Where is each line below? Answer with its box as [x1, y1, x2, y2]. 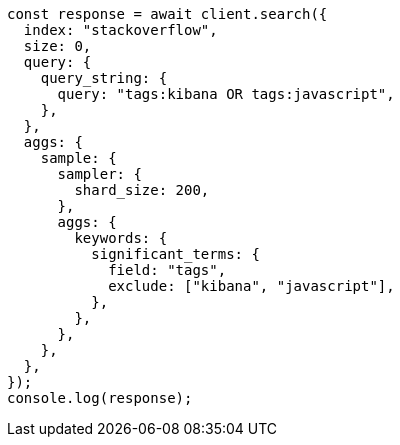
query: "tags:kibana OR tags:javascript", [57, 86, 395, 102]
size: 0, [23, 38, 92, 54]
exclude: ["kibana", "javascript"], [108, 278, 395, 294]
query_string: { [40, 70, 168, 86]
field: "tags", [108, 262, 227, 278]
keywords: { [74, 230, 168, 246]
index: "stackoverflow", [23, 22, 218, 38]
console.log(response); [7, 390, 193, 406]
